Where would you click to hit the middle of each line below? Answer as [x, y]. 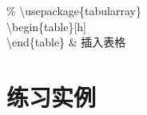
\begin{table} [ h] [46, 26]
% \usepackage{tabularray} [74, 10]
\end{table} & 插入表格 [66, 42]
